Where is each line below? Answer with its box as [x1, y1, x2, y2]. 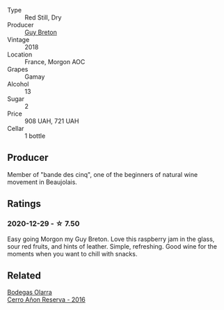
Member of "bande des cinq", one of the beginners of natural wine [7, 170, 198, 178]
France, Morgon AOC [24, 58, 86, 65]
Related [7, 270, 42, 281]
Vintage [7, 36, 30, 44]
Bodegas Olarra [7, 288, 52, 297]
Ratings [7, 198, 42, 210]
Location [7, 50, 33, 59]
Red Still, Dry [24, 13, 62, 22]
